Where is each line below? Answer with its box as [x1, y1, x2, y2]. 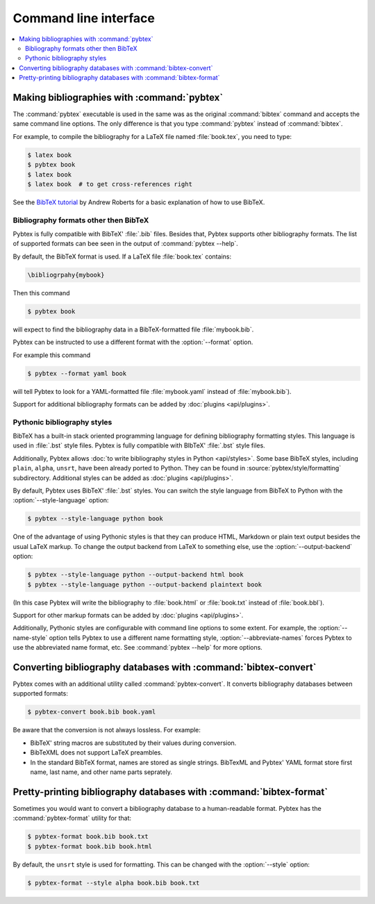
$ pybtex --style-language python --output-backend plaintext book [27, 580, 262, 589]
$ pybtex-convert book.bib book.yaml [27, 708, 156, 716]
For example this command [12, 351, 91, 359]
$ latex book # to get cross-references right [27, 180, 192, 188]
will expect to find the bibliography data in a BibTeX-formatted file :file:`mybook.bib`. [12, 325, 254, 334]
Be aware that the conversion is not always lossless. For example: [12, 726, 201, 734]
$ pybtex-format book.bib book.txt [27, 832, 149, 841]
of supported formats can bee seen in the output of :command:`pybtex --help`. [12, 240, 239, 248]
